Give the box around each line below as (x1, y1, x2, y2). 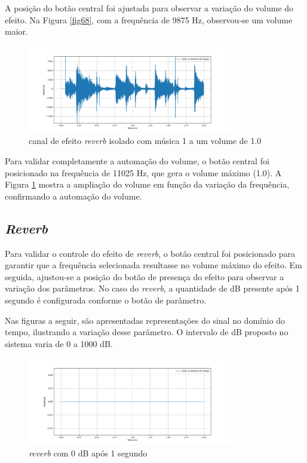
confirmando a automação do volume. (5, 189, 142, 202)
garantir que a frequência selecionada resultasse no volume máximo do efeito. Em (5, 259, 302, 271)
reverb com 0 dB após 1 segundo (29, 447, 148, 459)
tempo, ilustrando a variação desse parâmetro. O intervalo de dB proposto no (5, 326, 288, 338)
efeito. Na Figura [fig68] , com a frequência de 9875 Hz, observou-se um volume (5, 13, 293, 26)
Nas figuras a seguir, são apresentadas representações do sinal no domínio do (5, 314, 285, 326)
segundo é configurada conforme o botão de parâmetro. (5, 294, 207, 306)
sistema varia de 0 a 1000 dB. (5, 337, 113, 349)
